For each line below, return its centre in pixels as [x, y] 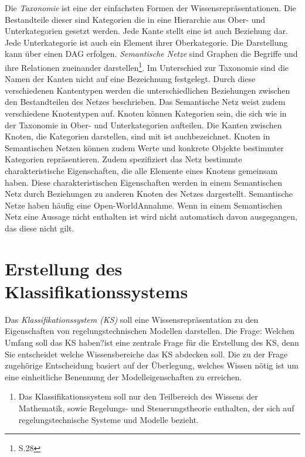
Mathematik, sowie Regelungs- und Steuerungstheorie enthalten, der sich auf [156, 408]
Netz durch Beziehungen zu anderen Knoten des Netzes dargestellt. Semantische [149, 194]
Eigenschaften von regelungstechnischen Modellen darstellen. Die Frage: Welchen [150, 331]
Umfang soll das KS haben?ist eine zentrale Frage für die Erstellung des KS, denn [152, 342]
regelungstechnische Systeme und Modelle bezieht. [109, 419]
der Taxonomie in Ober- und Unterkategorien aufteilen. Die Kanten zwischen [143, 125]
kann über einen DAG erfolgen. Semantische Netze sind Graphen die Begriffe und [151, 54]
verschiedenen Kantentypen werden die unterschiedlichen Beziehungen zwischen [148, 90]
